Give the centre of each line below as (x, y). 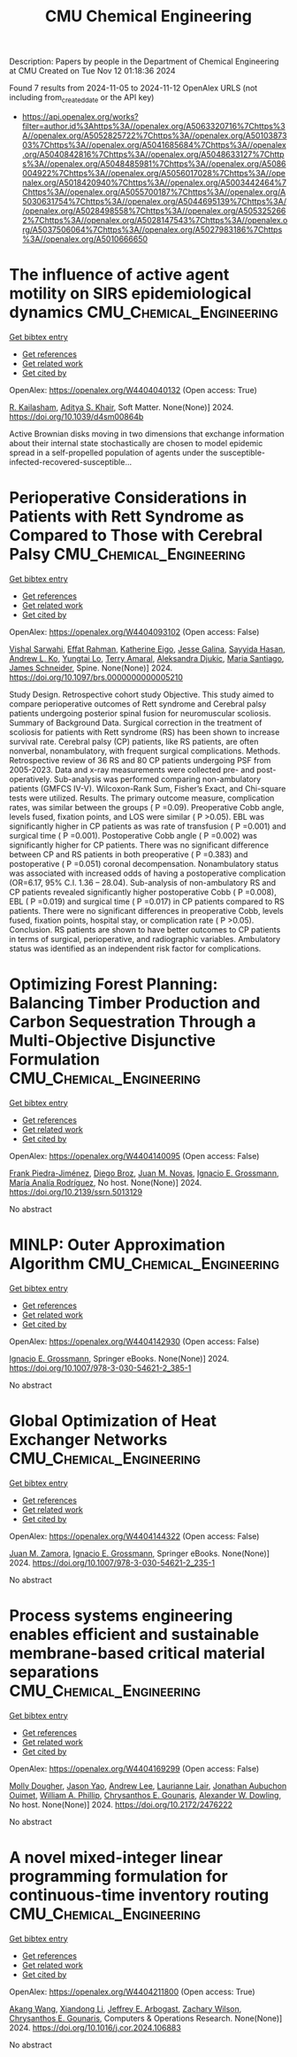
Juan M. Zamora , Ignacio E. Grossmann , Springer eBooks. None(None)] (139, 1553)
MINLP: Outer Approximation (117, 1245)
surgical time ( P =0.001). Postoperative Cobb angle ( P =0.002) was (133, 835)
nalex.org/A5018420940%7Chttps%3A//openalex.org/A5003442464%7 (154, 182)
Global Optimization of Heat (113, 1421)
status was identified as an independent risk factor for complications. (135, 948)
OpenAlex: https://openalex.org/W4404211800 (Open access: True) (132, 1991)
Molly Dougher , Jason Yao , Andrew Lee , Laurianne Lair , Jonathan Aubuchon (148, 1785)
